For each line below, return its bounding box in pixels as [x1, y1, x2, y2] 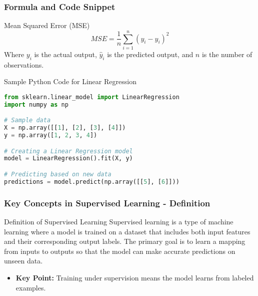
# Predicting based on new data [4, 171, 111, 178]
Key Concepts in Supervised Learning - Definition [4, 196, 210, 209]
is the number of [201, 49, 252, 59]
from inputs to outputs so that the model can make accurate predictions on [4, 245, 235, 256]
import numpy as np [4, 101, 68, 108]
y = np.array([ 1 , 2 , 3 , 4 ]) [4, 132, 97, 139]
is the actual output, [34, 49, 97, 59]
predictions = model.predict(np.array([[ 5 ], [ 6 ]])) [4, 178, 179, 185]
